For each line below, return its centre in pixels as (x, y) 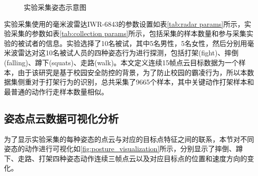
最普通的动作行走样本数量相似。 (56, 91)
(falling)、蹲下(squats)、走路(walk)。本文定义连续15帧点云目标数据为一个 (122, 62)
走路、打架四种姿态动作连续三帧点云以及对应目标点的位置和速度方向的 (132, 158)
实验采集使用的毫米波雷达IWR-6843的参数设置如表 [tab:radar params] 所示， (124, 23)
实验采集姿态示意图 (55, 7)
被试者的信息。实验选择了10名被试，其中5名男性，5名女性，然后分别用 (132, 43)
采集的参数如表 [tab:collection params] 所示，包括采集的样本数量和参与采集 (129, 33)
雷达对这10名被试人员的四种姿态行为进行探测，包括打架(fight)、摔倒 (128, 53)
